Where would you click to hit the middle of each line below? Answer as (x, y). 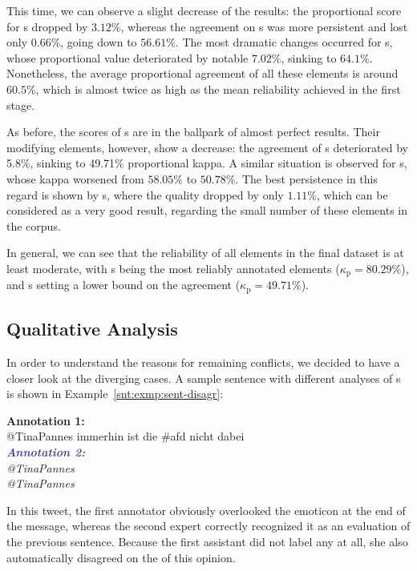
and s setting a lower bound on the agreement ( (123, 285)
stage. (21, 105)
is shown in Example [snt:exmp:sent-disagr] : (115, 394)
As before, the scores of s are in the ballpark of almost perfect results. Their (193, 132)
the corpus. (34, 225)
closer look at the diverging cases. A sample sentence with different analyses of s (204, 378)
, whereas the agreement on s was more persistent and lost (264, 26)
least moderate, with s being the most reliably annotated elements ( (173, 268)
